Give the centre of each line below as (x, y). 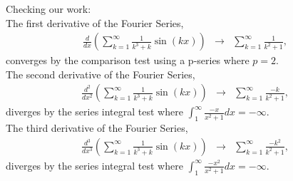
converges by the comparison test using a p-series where (128, 60)
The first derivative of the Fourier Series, (95, 22)
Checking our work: (48, 9)
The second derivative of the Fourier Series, (101, 74)
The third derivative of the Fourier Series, (97, 128)
